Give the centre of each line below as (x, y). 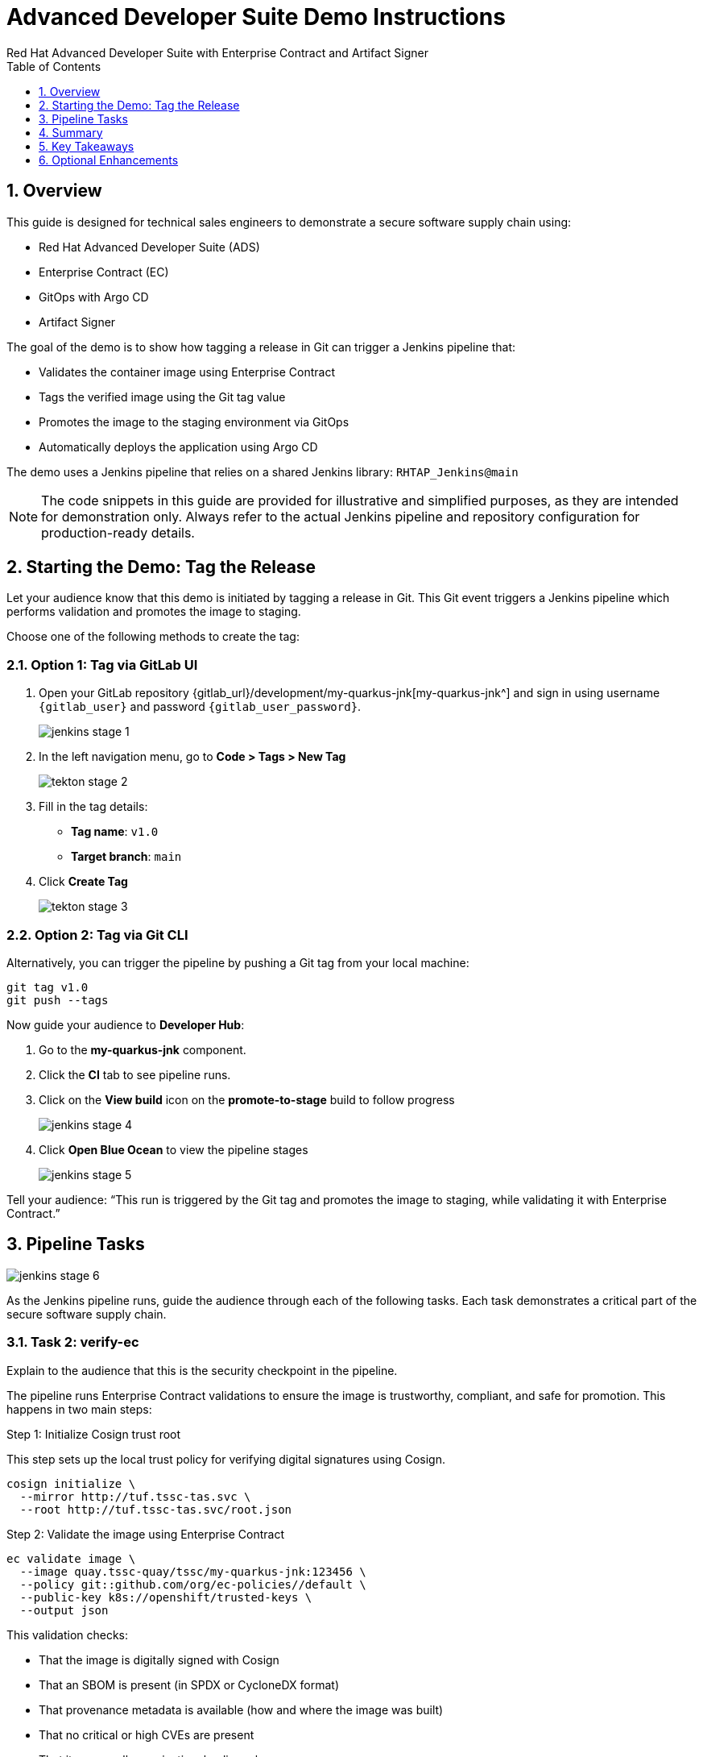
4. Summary (71, 132)
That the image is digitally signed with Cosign (159, 1659)
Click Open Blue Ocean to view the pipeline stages (174, 1149)
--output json (64, 1610)
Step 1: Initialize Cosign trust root (94, 1434)
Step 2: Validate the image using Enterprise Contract (146, 1534)
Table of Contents (54, 66)
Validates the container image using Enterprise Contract (187, 372)
